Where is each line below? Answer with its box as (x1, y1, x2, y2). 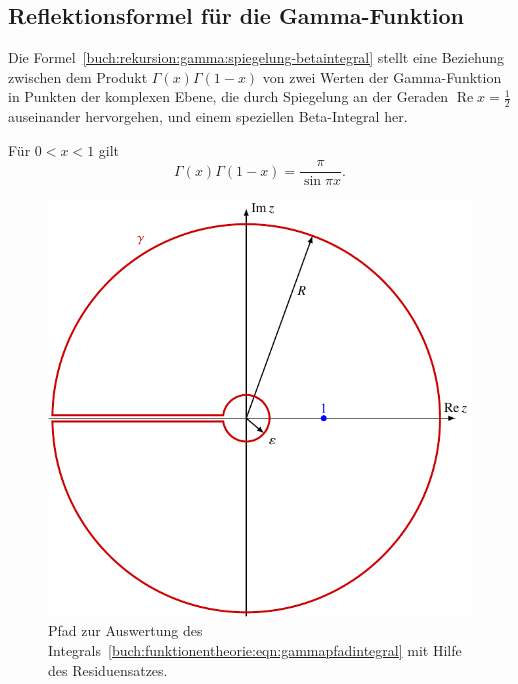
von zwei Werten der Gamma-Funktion (262, 66, 502, 87)
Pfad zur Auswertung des (48, 620, 203, 641)
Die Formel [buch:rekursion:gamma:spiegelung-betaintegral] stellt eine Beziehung (8, 47, 505, 68)
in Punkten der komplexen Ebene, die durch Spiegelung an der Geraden (8, 86, 449, 107)
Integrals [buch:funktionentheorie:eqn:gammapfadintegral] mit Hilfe (48, 640, 462, 661)
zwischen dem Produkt (8, 66, 148, 87)
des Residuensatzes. (48, 659, 168, 680)
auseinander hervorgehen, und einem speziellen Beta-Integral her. (8, 106, 408, 127)
